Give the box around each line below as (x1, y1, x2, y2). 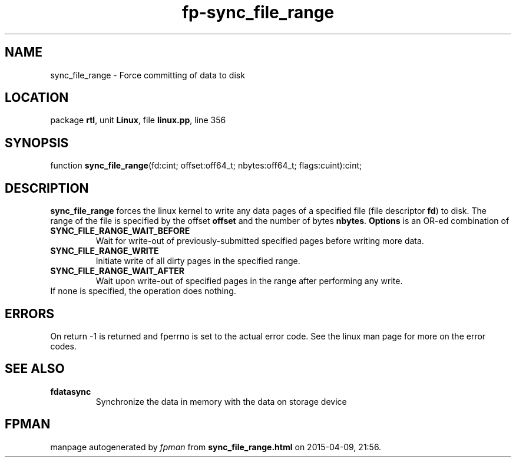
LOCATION (5, 90, 69, 105)
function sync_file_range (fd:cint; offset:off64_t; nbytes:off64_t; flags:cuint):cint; (50, 160, 362, 171)
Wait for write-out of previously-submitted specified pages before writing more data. (95, 236, 424, 246)
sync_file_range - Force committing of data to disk (50, 70, 245, 80)
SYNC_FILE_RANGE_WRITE (50, 246, 159, 256)
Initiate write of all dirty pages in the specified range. (95, 256, 300, 266)
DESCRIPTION (5, 180, 89, 196)
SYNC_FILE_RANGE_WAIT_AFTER (50, 266, 184, 276)
